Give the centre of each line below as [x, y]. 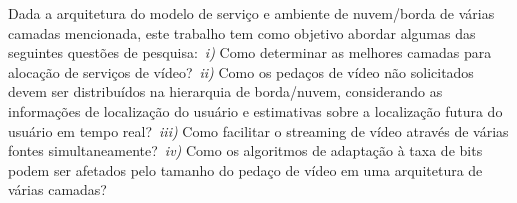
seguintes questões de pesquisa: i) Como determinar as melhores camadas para [250, 52]
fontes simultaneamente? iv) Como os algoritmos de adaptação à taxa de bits [245, 150]
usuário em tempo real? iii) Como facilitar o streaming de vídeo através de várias [258, 130]
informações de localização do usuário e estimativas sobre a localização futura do [255, 110]
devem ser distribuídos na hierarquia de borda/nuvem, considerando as [225, 91]
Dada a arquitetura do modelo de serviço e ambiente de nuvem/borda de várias [251, 13]
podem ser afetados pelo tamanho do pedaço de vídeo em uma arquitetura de [245, 169]
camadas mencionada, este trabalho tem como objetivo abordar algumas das [242, 32]
